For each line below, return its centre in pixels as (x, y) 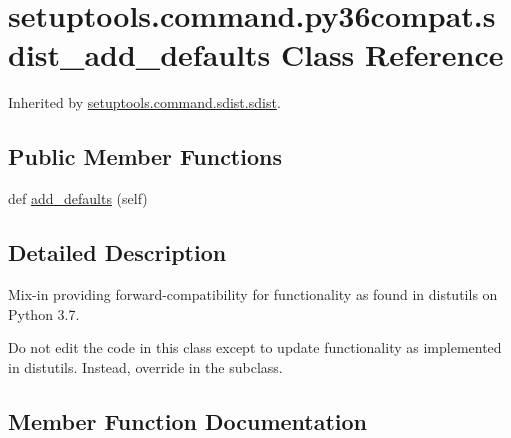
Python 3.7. (44, 313)
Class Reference (392, 54)
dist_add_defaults (139, 54)
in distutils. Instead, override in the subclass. (145, 366)
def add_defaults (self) (78, 198)
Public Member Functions (145, 156)
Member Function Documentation (188, 420)
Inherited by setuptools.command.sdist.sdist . (144, 102)
